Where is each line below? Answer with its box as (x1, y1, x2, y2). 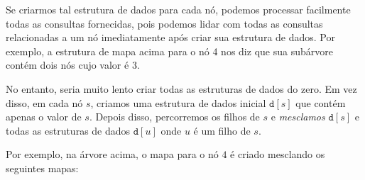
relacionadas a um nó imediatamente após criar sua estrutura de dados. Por (6, 30, 335, 45)
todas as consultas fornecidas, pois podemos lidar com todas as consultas (6, 16, 323, 30)
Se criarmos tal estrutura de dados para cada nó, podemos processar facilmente (6, 2, 351, 16)
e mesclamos (271, 109, 325, 124)
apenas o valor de (6, 109, 82, 124)
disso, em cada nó (6, 95, 83, 110)
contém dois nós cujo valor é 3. (6, 57, 140, 72)
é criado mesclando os (230, 147, 325, 162)
